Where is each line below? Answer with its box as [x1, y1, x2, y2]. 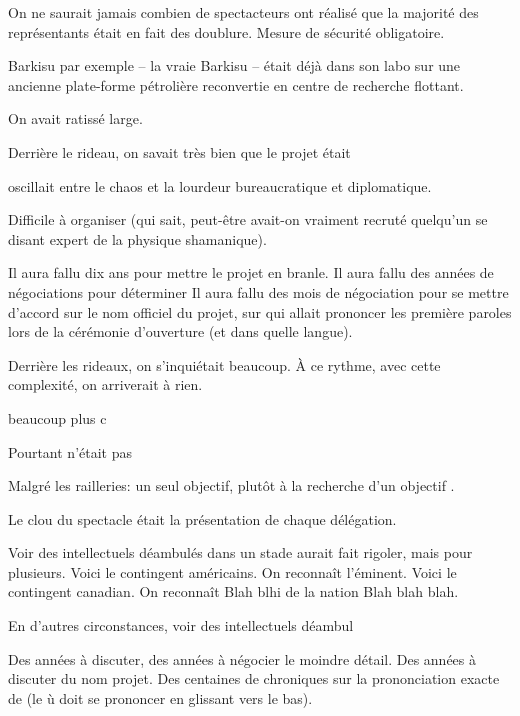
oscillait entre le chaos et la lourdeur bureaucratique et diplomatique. [8, 175, 432, 196]
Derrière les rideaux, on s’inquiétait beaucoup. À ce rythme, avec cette [8, 354, 441, 375]
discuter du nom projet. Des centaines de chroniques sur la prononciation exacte [8, 668, 500, 689]
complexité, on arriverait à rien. [8, 374, 203, 395]
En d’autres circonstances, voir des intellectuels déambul [8, 615, 354, 636]
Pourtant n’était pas [8, 441, 132, 462]
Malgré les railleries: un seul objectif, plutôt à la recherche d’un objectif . [8, 475, 455, 496]
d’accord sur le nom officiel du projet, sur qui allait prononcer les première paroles [8, 301, 512, 322]
